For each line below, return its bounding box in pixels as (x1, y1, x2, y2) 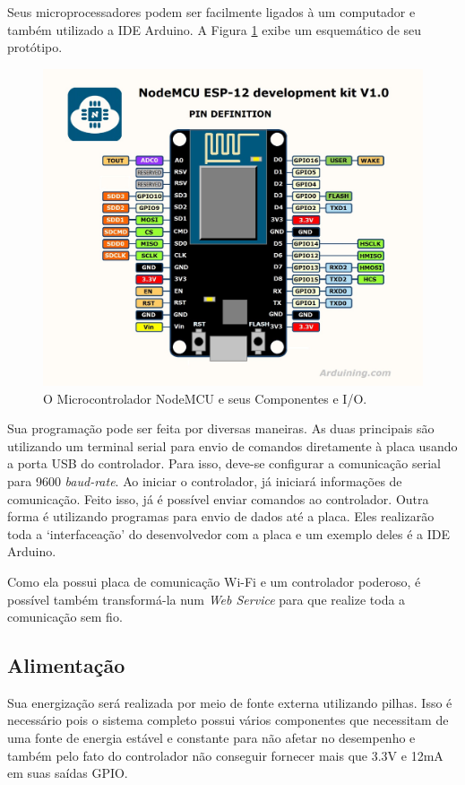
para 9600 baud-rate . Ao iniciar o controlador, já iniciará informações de (7, 471, 402, 490)
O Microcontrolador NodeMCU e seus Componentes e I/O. (43, 388, 367, 407)
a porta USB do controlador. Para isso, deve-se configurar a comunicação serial (7, 454, 441, 473)
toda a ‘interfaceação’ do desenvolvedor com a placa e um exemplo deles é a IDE (7, 524, 451, 543)
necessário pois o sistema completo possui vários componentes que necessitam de (7, 711, 449, 729)
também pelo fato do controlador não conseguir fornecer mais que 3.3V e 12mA (7, 746, 443, 764)
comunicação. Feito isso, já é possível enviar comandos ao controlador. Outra (7, 489, 429, 508)
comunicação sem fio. (7, 607, 123, 626)
